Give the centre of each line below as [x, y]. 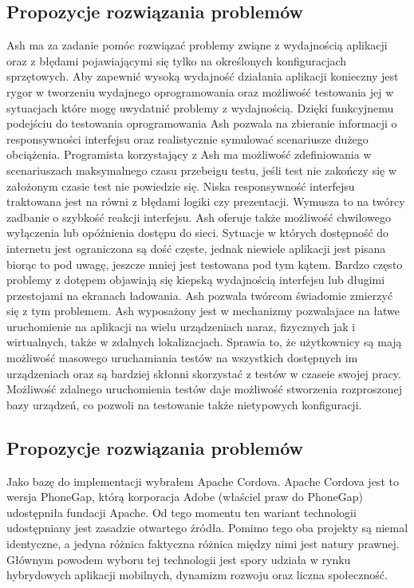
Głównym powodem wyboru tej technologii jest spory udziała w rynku [179, 559]
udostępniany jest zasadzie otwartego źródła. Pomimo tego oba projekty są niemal [207, 528]
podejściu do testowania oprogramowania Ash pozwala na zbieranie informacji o [202, 123]
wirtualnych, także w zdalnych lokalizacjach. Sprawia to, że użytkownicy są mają [204, 342]
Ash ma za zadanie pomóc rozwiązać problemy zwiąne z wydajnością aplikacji [197, 45]
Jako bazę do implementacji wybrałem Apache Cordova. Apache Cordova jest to [203, 481]
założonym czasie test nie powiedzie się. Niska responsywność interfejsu [181, 185]
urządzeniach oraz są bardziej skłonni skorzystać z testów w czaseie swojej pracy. [204, 373]
